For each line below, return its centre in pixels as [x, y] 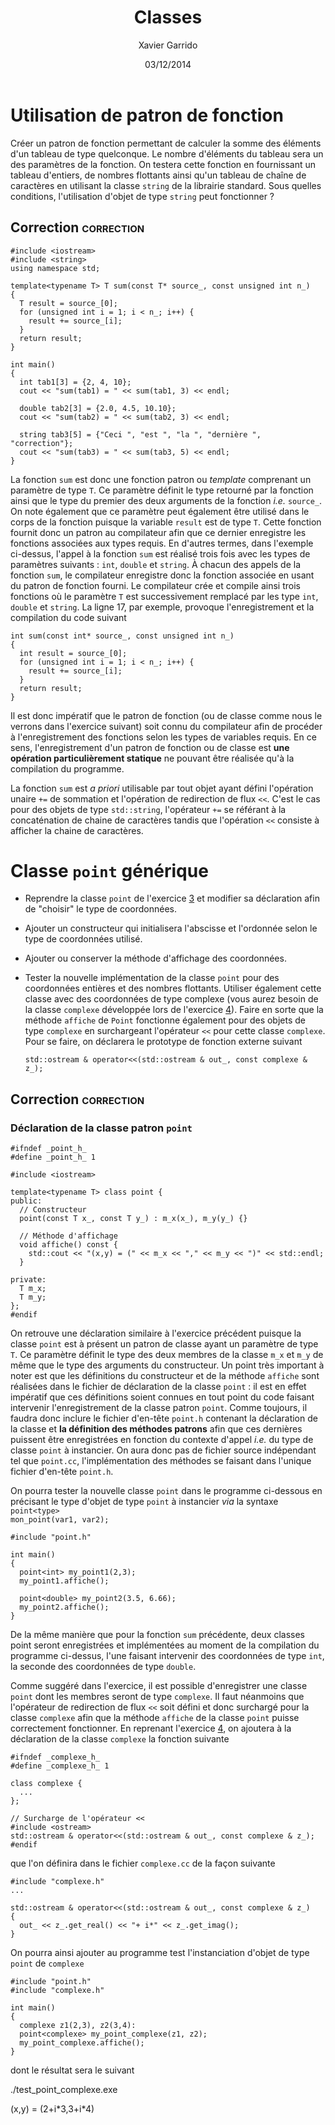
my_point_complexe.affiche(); [82, 2043]
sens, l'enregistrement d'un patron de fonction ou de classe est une [150, 747]
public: [26, 1201]
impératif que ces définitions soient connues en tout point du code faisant [162, 1397]
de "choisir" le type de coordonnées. [100, 909]
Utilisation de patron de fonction [147, 115]
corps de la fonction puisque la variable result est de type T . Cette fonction [166, 522]
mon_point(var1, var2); [60, 1520]
